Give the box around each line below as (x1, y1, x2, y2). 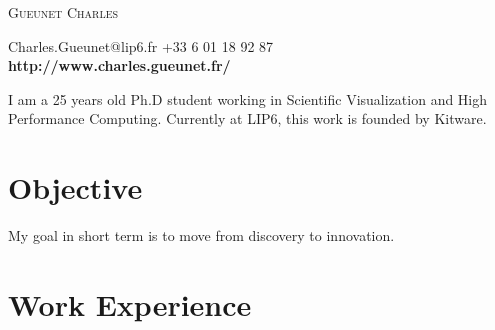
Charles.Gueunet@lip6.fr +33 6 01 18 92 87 (8, 35, 274, 56)
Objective (8, 167, 143, 208)
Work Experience (8, 283, 252, 324)
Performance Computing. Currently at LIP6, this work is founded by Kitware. (8, 108, 487, 129)
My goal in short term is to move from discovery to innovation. (8, 225, 395, 246)
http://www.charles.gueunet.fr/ (8, 55, 231, 76)
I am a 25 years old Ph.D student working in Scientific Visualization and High (8, 88, 488, 109)
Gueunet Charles (8, 2, 119, 22)
